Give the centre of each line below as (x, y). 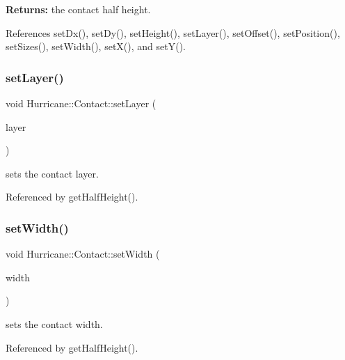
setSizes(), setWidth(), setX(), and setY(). (96, 46)
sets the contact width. (54, 323)
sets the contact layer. (52, 173)
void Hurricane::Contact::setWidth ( (83, 254)
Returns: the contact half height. (78, 9)
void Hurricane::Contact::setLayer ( (81, 103)
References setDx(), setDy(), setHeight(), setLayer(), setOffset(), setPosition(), (173, 32)
